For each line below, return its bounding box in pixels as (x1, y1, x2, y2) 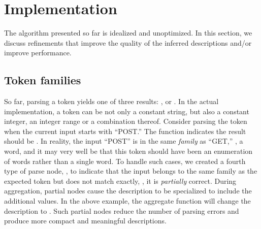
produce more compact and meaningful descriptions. (4, 215, 167, 226)
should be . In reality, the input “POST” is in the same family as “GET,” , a (4, 136, 243, 146)
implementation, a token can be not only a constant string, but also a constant (4, 106, 249, 116)
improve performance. (4, 47, 72, 58)
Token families (4, 72, 81, 88)
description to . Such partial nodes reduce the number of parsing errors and (4, 205, 239, 216)
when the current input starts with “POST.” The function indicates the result (4, 125, 246, 136)
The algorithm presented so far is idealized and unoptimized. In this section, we (4, 27, 252, 38)
